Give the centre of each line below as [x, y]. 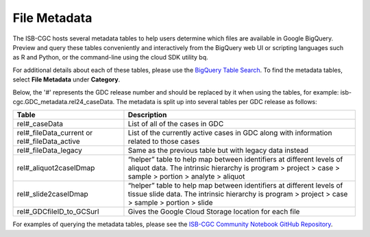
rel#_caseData [40, 124]
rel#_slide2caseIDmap [52, 194]
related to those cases [164, 142]
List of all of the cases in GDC [176, 124]
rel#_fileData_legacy [49, 151]
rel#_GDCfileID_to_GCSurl [58, 212]
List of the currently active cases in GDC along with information [230, 133]
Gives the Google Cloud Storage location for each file [214, 212]
